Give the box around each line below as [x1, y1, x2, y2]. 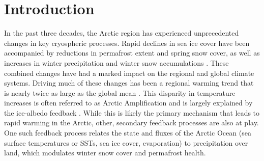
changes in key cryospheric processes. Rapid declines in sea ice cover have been [4, 37, 250, 48]
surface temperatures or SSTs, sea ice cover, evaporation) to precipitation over [4, 137, 248, 148]
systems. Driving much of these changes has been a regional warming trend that [4, 77, 254, 88]
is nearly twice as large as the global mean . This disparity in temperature [4, 87, 236, 98]
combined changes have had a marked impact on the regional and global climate [4, 67, 254, 78]
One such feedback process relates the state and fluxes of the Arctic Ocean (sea [4, 127, 251, 138]
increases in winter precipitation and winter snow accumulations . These [4, 57, 229, 68]
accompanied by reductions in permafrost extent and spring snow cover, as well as [4, 47, 260, 58]
